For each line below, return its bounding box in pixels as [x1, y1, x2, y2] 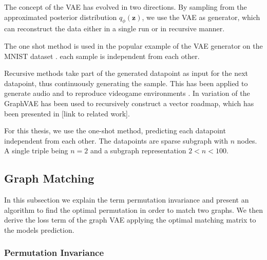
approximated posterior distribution [4, 11, 117, 22]
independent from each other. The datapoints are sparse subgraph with [4, 135, 228, 146]
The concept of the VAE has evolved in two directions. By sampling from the [4, 2, 247, 12]
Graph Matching [4, 170, 94, 186]
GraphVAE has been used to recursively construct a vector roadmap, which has [4, 97, 254, 108]
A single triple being [4, 145, 68, 156]
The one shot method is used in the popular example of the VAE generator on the [4, 40, 263, 51]
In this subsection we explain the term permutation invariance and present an [4, 194, 249, 205]
